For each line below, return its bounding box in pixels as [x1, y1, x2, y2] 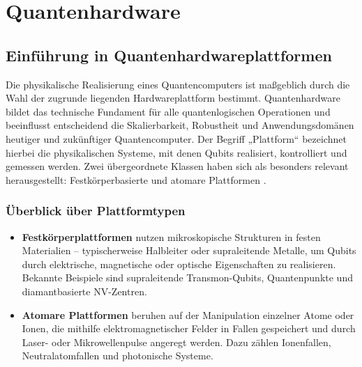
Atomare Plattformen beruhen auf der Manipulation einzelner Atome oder [22, 307, 354, 322]
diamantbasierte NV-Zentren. [22, 283, 147, 298]
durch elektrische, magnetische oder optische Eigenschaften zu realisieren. [22, 256, 336, 271]
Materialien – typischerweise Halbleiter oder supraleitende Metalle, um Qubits [22, 243, 356, 258]
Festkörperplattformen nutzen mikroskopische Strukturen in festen [22, 229, 321, 244]
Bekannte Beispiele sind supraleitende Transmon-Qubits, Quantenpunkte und [22, 270, 353, 285]
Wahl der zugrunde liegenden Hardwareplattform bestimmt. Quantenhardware [6, 91, 340, 105]
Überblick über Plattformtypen [6, 202, 186, 219]
